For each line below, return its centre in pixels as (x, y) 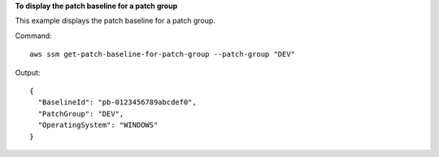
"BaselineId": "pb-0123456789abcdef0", (117, 102)
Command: (33, 36)
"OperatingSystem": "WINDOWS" (98, 125)
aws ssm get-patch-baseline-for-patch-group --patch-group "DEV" (163, 54)
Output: (28, 72)
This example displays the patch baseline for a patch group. (115, 21)
